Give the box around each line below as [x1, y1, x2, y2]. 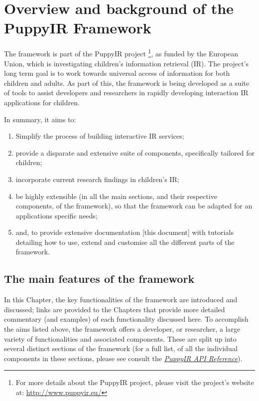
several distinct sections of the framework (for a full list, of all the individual [4, 343, 238, 354]
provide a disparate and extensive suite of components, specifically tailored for [15, 147, 255, 158]
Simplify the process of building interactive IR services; [15, 131, 184, 141]
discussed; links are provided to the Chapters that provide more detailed [4, 304, 225, 314]
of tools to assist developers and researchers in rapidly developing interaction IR [4, 87, 249, 98]
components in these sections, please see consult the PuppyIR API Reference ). [4, 353, 243, 363]
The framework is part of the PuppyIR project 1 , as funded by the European [4, 47, 238, 58]
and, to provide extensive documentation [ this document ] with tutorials [15, 227, 234, 237]
